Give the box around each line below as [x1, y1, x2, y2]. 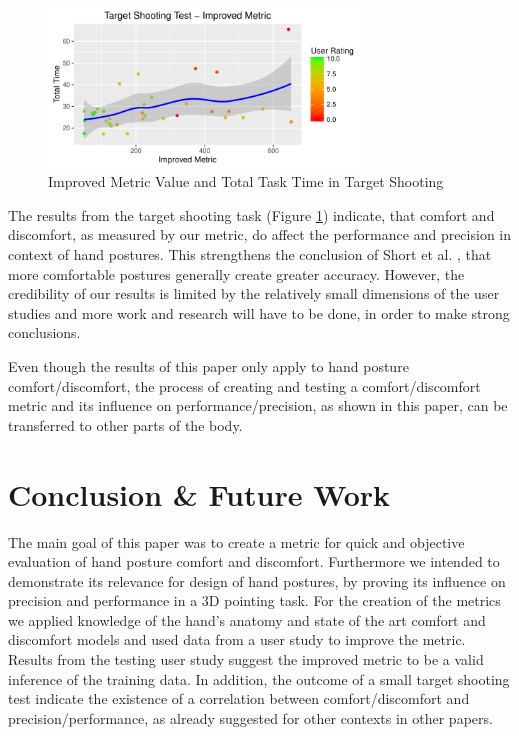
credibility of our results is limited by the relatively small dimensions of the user [8, 283, 500, 304]
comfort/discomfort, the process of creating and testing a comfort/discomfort [8, 375, 481, 396]
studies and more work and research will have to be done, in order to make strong [8, 302, 510, 323]
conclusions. [8, 322, 81, 343]
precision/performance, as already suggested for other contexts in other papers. [8, 707, 493, 728]
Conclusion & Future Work [8, 473, 391, 514]
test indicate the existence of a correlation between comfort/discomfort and [8, 688, 470, 709]
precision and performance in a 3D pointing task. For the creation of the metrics [8, 590, 501, 611]
